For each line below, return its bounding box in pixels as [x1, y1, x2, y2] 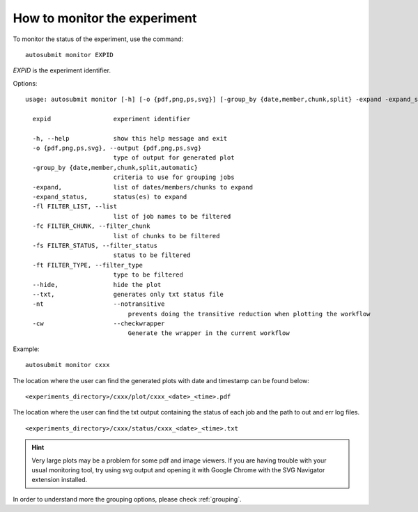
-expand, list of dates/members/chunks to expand [32, 183, 254, 191]
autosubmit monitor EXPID [25, 51, 114, 59]
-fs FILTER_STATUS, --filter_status [32, 241, 158, 249]
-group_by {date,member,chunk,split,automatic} [32, 164, 199, 171]
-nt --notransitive [32, 300, 165, 308]
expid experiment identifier [32, 115, 191, 123]
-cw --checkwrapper [32, 320, 165, 327]
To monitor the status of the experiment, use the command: [13, 35, 184, 43]
